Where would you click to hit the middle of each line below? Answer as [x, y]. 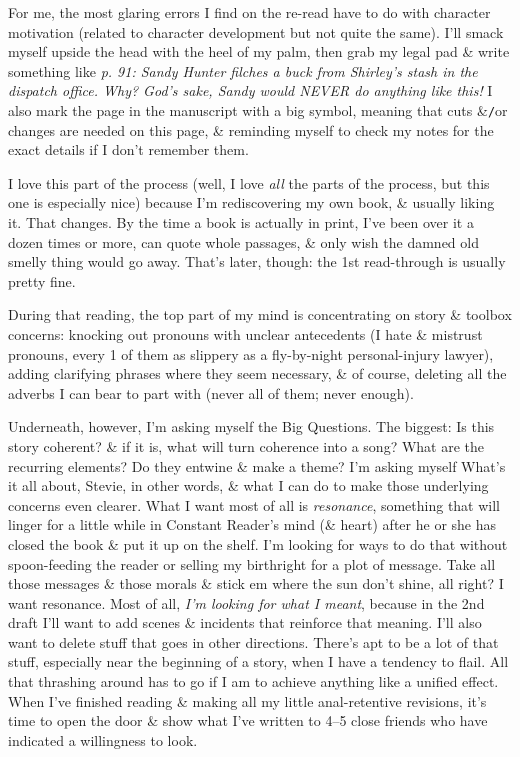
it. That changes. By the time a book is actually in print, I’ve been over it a [241, 222]
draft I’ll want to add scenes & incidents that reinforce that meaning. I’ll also [245, 622]
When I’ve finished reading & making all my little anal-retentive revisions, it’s [247, 700]
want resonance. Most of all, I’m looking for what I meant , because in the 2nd [246, 602]
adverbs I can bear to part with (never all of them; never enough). [211, 392]
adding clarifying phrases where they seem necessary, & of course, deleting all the [257, 373]
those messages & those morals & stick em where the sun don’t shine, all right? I [256, 583]
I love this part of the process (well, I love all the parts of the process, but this [249, 182]
